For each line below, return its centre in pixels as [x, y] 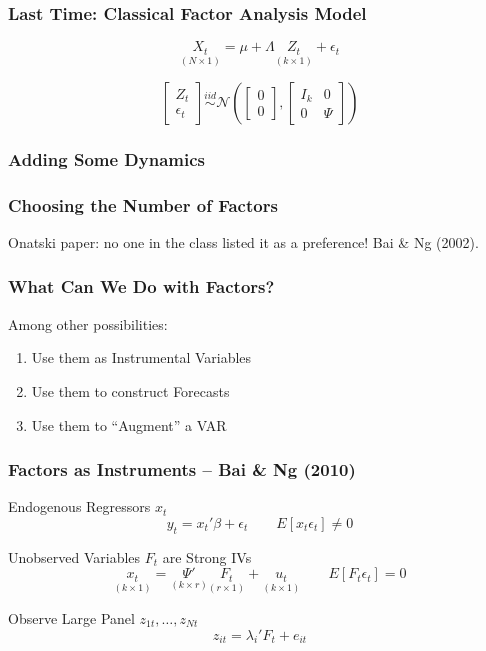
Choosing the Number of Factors [143, 204]
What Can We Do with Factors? [141, 286]
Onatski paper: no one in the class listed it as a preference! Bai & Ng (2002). [243, 241]
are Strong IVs [207, 556]
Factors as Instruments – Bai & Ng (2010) [182, 469]
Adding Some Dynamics [106, 158]
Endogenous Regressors [79, 506]
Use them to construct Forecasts [130, 390]
